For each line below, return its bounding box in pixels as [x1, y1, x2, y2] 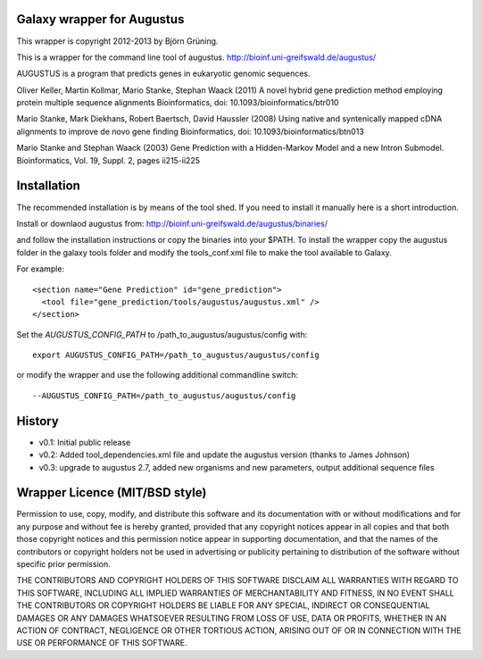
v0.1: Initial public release [38, 437, 131, 447]
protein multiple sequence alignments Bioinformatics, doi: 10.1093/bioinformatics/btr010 [16, 97, 339, 108]
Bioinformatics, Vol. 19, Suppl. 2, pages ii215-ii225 [16, 154, 201, 165]
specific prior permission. [16, 559, 111, 569]
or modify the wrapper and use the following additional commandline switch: [16, 370, 299, 380]
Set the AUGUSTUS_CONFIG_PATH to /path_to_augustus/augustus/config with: [16, 329, 308, 339]
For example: [16, 263, 65, 274]
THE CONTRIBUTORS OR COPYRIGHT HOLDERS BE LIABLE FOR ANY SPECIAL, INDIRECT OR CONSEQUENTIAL [16, 600, 430, 611]
